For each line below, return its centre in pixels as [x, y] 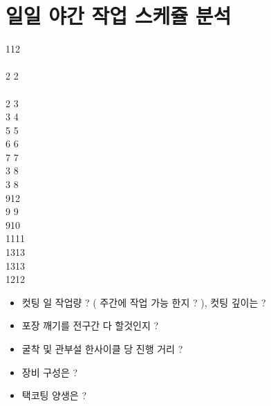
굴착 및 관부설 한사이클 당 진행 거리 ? [102, 349]
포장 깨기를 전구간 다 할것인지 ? [90, 325]
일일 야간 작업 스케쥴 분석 [119, 16]
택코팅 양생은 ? [54, 395]
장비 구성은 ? [50, 372]
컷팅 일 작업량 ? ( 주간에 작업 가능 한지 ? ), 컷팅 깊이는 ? [144, 302]
